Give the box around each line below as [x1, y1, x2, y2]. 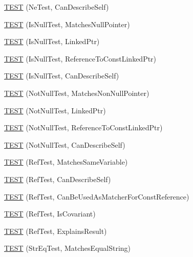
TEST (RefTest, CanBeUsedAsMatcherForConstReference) [4, 191, 189, 202]
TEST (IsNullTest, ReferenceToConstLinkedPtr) [4, 53, 157, 64]
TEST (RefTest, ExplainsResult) [4, 225, 107, 236]
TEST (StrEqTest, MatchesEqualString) [4, 243, 131, 253]
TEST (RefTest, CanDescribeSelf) [4, 173, 111, 184]
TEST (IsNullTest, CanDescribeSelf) [4, 70, 119, 81]
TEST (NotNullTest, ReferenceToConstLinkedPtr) [4, 122, 163, 133]
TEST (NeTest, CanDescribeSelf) [4, 2, 109, 12]
